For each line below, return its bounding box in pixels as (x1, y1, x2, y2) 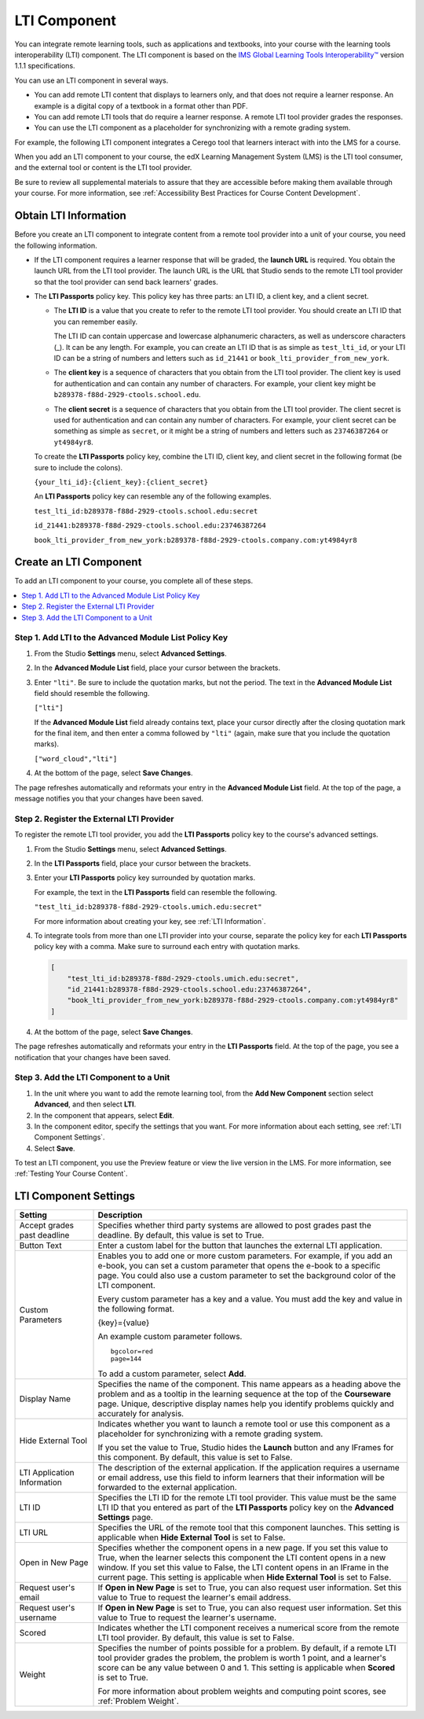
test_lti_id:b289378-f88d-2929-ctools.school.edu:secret (34, 506, 258, 515)
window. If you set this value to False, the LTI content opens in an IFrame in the (97, 1562, 389, 1573)
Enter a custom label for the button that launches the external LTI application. (97, 1240, 382, 1251)
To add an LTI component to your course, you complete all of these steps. (14, 576, 254, 586)
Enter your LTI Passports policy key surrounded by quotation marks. (34, 873, 256, 882)
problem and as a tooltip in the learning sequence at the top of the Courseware (97, 1389, 392, 1400)
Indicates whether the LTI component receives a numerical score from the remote (97, 1622, 400, 1633)
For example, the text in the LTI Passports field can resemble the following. (34, 887, 278, 896)
